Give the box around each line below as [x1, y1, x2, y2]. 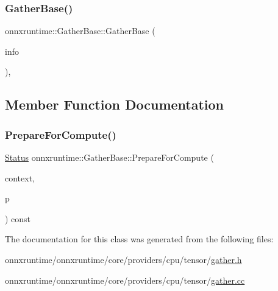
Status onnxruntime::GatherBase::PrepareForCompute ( [5, 151, 214, 163]
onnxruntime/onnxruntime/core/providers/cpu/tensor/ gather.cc [5, 273, 245, 286]
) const [5, 212, 31, 225]
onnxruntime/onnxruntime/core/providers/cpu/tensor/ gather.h [5, 253, 242, 265]
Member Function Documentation [5, 95, 224, 114]
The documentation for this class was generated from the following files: [5, 233, 274, 245]
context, [5, 171, 35, 184]
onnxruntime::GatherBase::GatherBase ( [5, 24, 155, 37]
